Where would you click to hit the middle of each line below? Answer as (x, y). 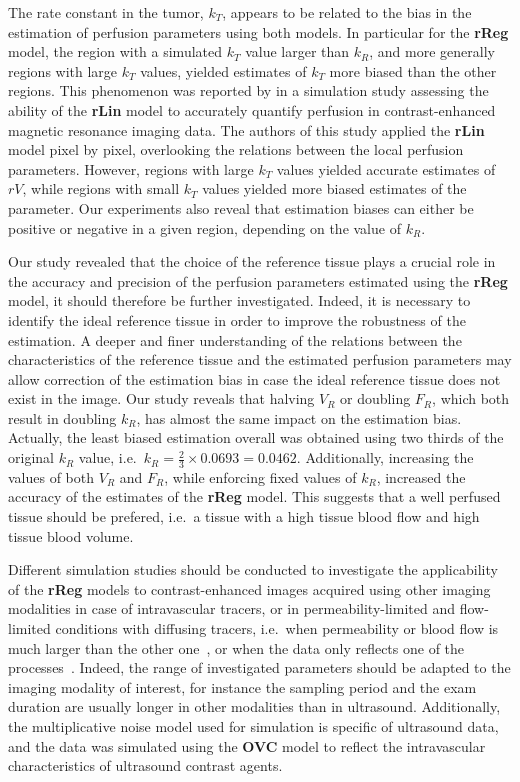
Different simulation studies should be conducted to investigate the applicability (253, 569)
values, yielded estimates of (223, 70)
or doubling (375, 398)
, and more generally (432, 51)
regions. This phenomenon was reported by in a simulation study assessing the (248, 90)
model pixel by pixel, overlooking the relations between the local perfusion (236, 149)
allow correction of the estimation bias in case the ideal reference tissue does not (254, 378)
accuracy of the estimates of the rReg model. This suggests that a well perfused (254, 496)
